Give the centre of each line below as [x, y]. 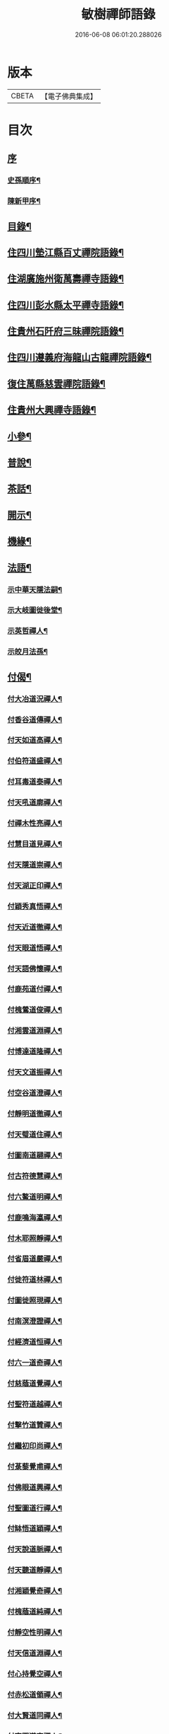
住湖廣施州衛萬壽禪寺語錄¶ [66, 279]
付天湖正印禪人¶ [35, 885]
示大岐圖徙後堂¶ [35, 611]
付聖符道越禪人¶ [35, 1404]
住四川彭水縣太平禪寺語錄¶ [66, 305]
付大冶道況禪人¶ [35, 699]
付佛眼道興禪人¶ [35, 1487]
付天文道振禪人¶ [35, 1073]
